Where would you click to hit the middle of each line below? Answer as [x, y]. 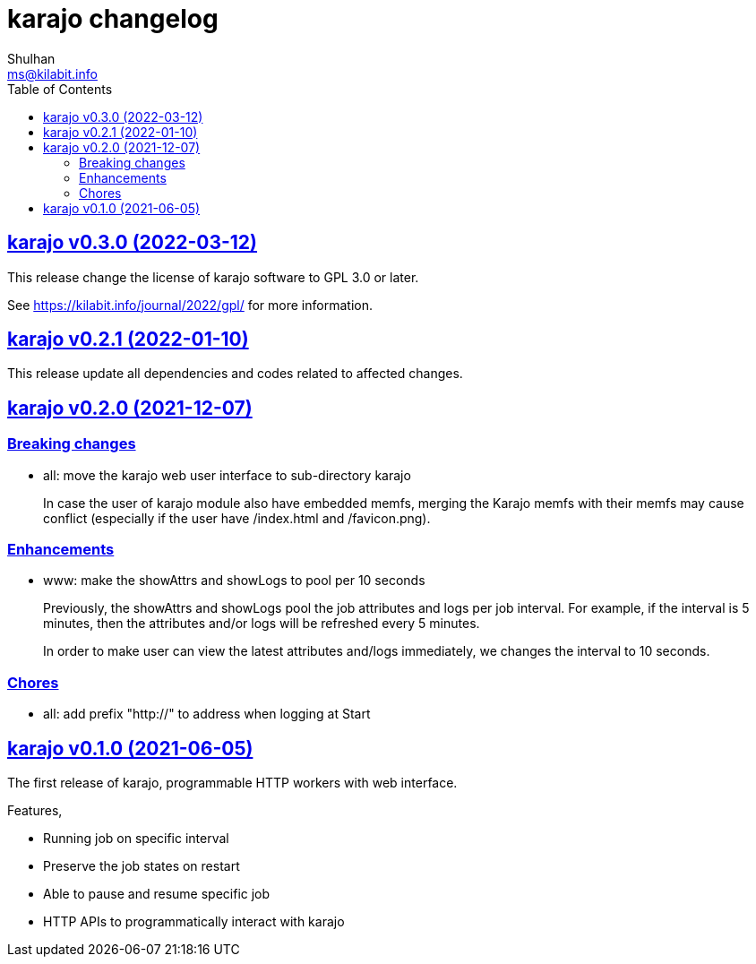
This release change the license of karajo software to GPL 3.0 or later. [213, 277]
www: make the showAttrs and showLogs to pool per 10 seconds [234, 581]
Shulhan [31, 58]
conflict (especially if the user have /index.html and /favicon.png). [237, 518]
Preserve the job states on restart [142, 866]
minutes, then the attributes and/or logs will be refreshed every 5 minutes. [262, 624]
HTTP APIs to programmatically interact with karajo [194, 921]
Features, [35, 810]
